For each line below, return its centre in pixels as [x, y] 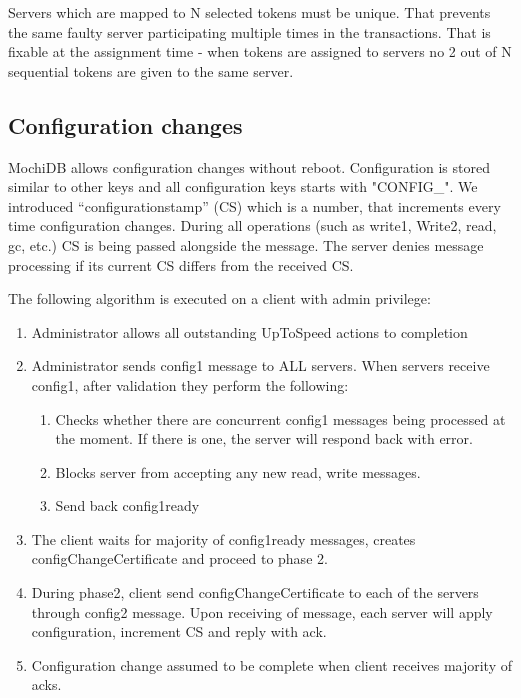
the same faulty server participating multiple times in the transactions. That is [249, 31]
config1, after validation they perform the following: [190, 384]
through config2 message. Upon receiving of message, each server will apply [262, 611]
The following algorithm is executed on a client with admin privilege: [219, 298]
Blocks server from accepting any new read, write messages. [238, 471]
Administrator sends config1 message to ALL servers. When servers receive [260, 365]
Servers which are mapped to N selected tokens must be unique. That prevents [249, 12]
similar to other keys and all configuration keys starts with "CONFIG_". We [243, 186]
